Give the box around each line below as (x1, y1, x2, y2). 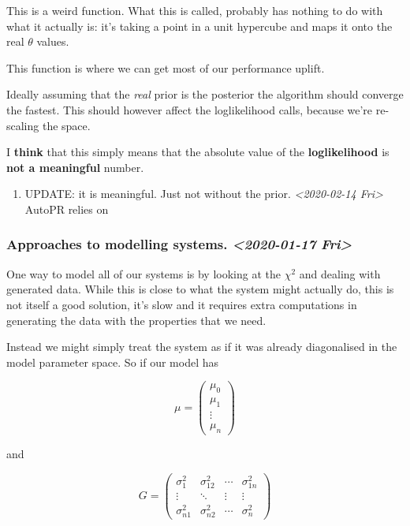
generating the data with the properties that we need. (6, 311, 266, 328)
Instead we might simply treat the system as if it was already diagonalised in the (6, 338, 397, 355)
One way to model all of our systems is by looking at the (6, 265, 281, 282)
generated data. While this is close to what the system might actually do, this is (6, 281, 394, 297)
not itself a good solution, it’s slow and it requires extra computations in (6, 296, 357, 312)
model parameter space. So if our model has (6, 353, 218, 370)
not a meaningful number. (6, 159, 144, 175)
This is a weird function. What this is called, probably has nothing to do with (6, 2, 383, 18)
